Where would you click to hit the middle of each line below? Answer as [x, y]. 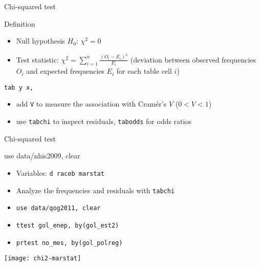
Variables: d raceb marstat [60, 172]
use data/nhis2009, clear [42, 156]
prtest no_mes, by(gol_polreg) [69, 243]
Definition [20, 23]
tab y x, [19, 87]
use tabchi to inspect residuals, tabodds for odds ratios [104, 121]
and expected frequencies [65, 71]
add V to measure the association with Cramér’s [91, 104]
